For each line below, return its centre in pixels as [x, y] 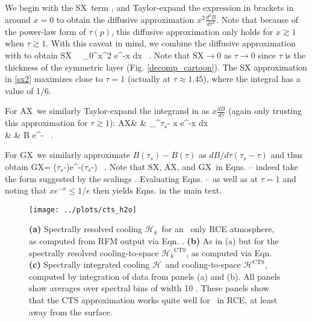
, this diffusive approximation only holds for [192, 31]
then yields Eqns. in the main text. [158, 190]
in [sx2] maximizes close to [54, 79]
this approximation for [46, 123]
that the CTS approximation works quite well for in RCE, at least [153, 299]
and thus [287, 155]
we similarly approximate [83, 155]
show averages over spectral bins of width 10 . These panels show [149, 288]
